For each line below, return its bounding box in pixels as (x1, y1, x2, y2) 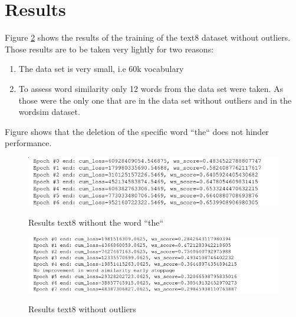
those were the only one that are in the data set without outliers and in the (18, 94, 292, 106)
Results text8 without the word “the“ (28, 216, 164, 229)
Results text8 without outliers (28, 303, 136, 315)
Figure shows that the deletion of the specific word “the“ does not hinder (5, 125, 269, 137)
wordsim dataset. (18, 105, 80, 118)
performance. (5, 137, 52, 149)
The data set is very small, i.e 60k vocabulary (18, 62, 184, 75)
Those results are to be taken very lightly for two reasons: (5, 42, 214, 55)
